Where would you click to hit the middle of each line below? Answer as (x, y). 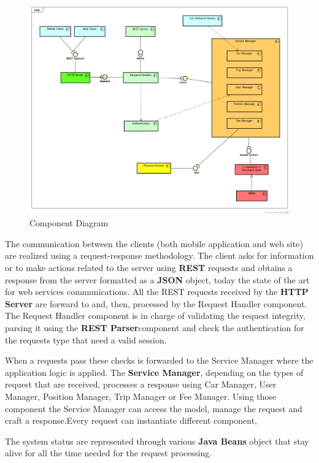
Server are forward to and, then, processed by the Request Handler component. (156, 303)
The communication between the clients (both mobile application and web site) (154, 243)
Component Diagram (69, 223)
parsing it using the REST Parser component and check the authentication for (155, 327)
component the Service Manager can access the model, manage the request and (154, 408)
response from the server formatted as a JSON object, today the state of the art (157, 279)
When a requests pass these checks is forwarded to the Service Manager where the (159, 360)
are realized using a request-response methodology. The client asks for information (159, 255)
